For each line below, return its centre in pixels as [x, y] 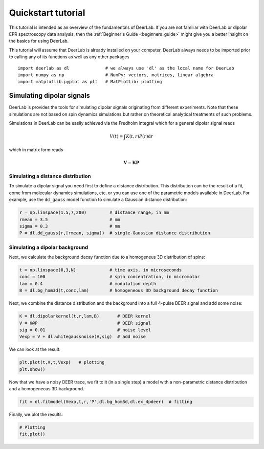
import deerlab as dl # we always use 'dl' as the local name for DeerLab [126, 68]
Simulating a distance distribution [50, 176]
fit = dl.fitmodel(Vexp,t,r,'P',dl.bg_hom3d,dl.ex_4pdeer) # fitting [106, 402]
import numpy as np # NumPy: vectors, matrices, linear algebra [116, 75]
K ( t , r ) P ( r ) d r [140, 136]
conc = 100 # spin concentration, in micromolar [110, 277]
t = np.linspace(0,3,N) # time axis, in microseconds [100, 270]
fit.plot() [32, 434]
